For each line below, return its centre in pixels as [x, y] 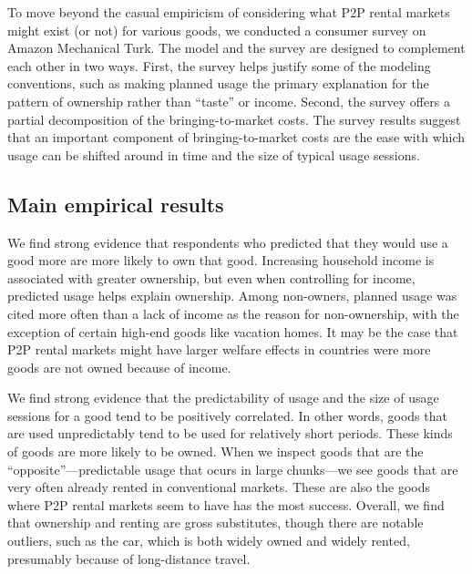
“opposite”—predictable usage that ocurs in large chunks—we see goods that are [233, 469]
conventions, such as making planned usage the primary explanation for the [218, 83]
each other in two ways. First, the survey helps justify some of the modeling [219, 65]
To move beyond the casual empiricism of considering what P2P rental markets [229, 12]
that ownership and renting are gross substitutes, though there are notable [215, 523]
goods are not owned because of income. [119, 367]
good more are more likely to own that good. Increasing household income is [221, 260]
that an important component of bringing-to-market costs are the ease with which [236, 137]
